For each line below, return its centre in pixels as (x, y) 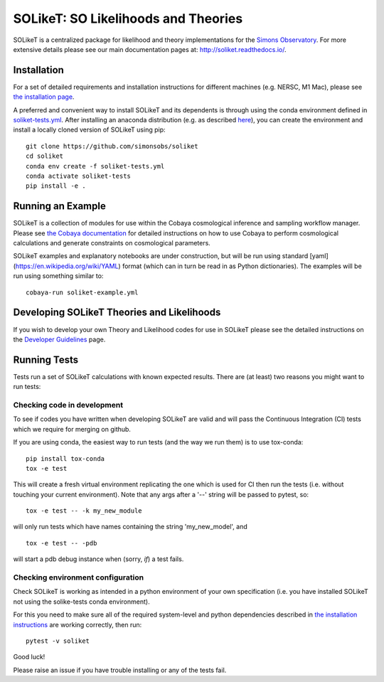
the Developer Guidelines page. (59, 339)
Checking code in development (68, 405)
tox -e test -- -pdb (62, 543)
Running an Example (59, 206)
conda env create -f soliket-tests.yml (95, 166)
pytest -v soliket (58, 641)
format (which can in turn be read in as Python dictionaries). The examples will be (242, 266)
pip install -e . (56, 186)
